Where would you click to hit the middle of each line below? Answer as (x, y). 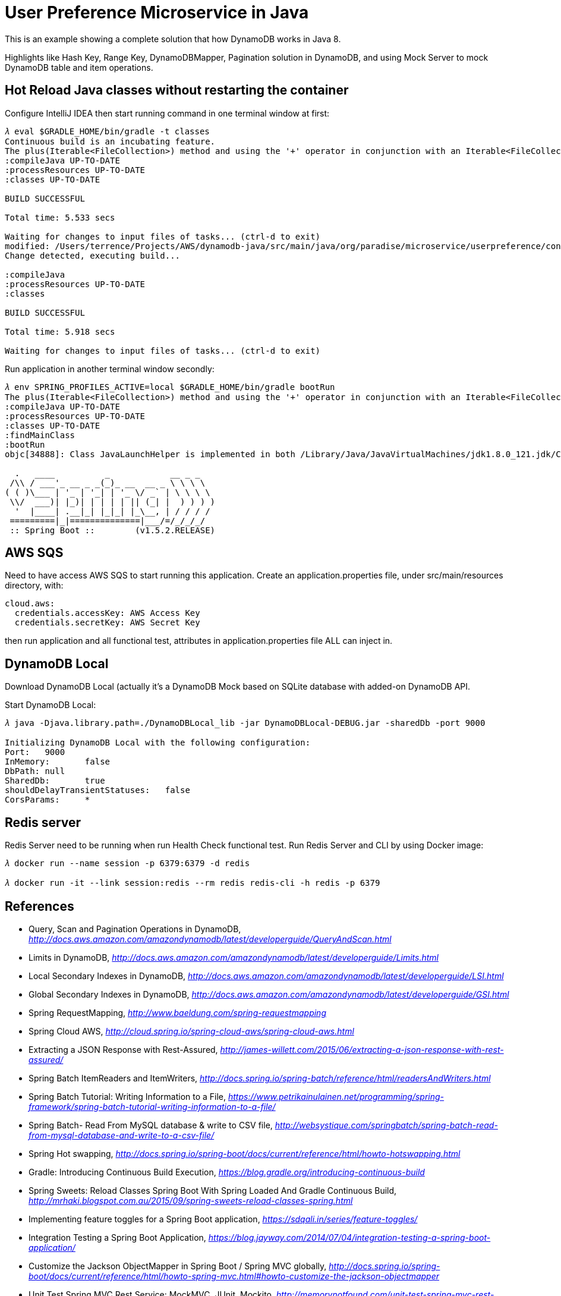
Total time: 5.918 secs (60, 331)
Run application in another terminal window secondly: (110, 369)
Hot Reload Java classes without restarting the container (177, 90)
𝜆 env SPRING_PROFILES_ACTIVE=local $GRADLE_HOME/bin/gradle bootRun (170, 387)
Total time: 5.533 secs (60, 217)
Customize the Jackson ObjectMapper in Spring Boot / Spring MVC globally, (178, 1266)
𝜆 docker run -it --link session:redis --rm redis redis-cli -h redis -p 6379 (193, 883)
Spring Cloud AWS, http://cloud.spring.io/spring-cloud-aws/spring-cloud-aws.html (191, 1031)
